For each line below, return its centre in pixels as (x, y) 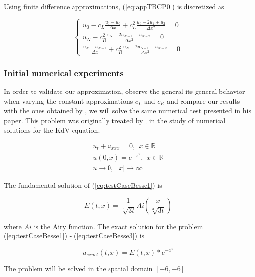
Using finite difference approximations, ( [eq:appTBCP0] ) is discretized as (114, 6)
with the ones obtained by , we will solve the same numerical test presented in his (127, 111)
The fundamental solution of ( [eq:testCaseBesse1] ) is (83, 185)
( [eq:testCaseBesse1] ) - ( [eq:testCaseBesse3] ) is (74, 236)
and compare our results (203, 101)
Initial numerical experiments (64, 72)
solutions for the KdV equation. (52, 130)
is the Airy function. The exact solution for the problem (118, 226)
